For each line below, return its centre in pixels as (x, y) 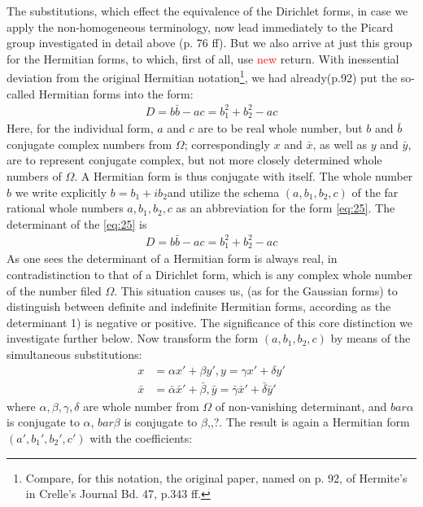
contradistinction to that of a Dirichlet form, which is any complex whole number (210, 274)
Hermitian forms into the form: (116, 93)
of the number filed (54, 290)
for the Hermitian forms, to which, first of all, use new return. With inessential (203, 58)
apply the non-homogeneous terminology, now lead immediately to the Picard (200, 26)
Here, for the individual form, (80, 128)
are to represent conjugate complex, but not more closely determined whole (194, 160)
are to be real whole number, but (280, 128)
